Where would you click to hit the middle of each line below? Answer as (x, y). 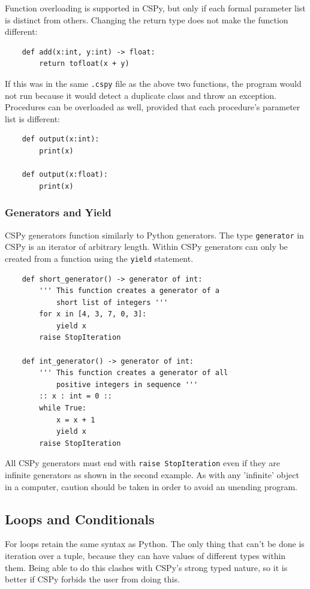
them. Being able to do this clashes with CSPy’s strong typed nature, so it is (146, 567)
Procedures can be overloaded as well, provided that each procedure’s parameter (153, 107)
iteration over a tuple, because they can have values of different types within (145, 556)
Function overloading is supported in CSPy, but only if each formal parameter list (155, 8)
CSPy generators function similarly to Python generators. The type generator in (154, 235)
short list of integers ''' (112, 302)
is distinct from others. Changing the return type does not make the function (147, 19)
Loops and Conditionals (80, 519)
